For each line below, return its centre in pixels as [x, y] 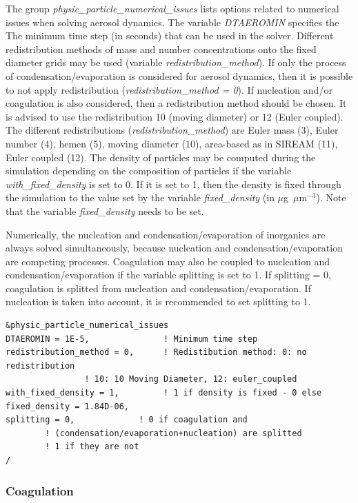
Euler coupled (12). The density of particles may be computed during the [161, 157]
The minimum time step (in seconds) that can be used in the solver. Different [170, 35]
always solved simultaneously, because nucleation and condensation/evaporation [174, 248]
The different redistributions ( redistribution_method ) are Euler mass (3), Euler [172, 130]
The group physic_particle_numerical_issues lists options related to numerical [172, 8]
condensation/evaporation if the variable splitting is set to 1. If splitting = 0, [168, 275]
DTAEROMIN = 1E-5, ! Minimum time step [132, 339]
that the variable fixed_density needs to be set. [105, 211]
